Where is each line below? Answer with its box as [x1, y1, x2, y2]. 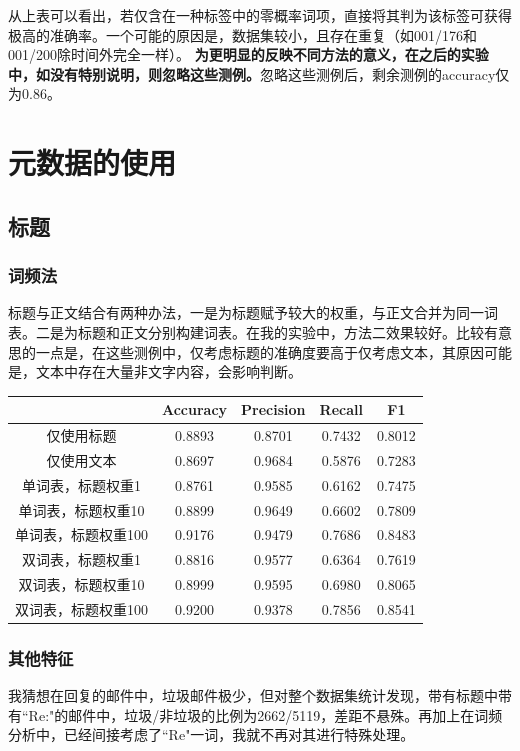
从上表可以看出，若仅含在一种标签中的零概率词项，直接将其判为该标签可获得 [8, 5, 512, 25]
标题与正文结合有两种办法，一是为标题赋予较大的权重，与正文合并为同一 [8, 302, 484, 323]
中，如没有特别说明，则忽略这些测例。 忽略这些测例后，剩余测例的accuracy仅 [8, 63, 510, 84]
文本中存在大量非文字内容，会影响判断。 [35, 361, 302, 382]
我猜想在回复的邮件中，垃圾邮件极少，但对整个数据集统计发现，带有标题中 [8, 685, 498, 706]
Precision [241, 399, 306, 420]
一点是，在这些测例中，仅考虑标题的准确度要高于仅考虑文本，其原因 [35, 341, 484, 362]
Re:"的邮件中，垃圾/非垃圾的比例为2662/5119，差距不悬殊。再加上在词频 [28, 704, 503, 725]
